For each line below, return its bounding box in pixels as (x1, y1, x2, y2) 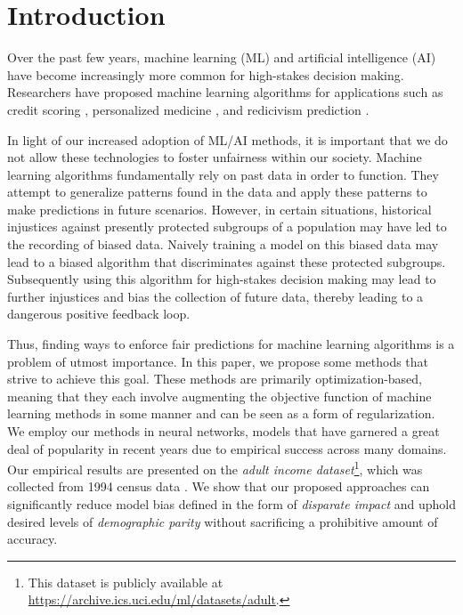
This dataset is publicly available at (28, 572, 223, 591)
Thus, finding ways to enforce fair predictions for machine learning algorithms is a (7, 335, 455, 353)
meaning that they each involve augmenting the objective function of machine (7, 386, 432, 405)
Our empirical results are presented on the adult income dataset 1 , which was (7, 457, 423, 478)
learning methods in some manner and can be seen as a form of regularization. (7, 404, 435, 423)
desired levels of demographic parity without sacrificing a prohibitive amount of (7, 512, 438, 530)
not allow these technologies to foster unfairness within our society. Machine (7, 148, 422, 166)
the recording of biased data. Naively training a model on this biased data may (7, 235, 439, 254)
